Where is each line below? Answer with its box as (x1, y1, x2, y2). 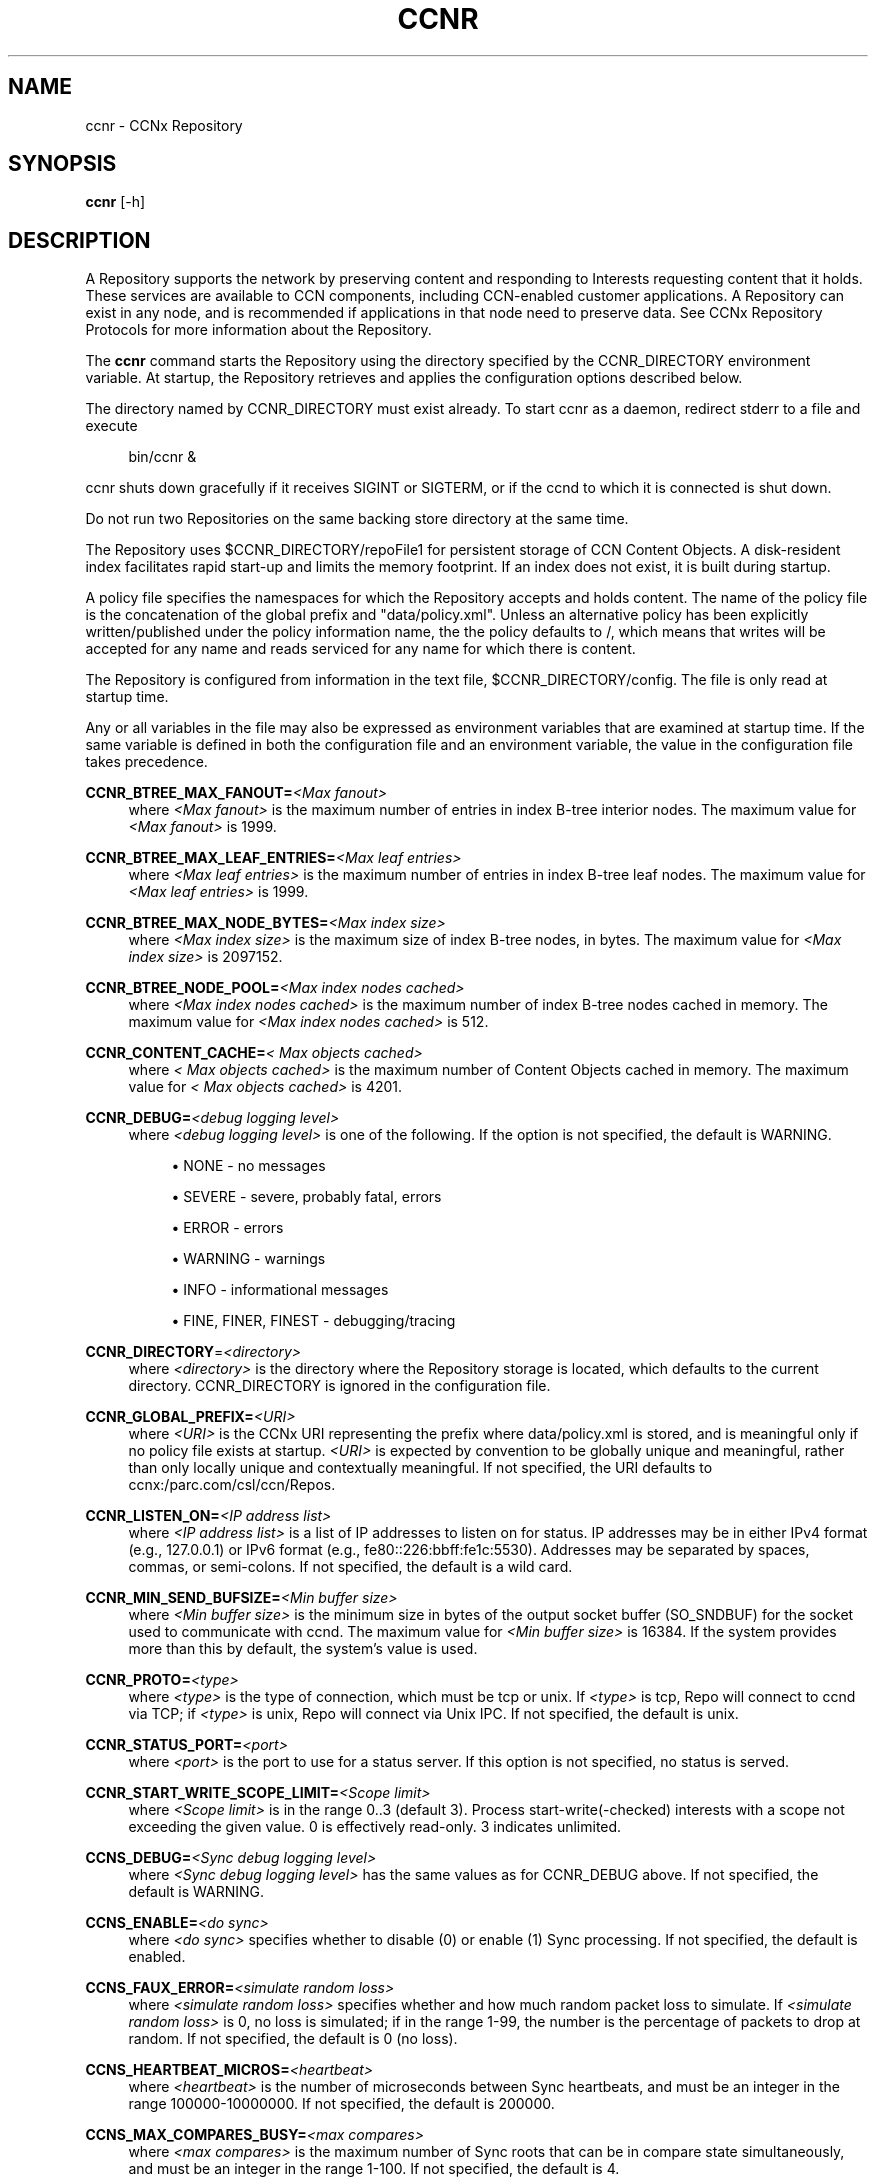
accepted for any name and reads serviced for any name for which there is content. (85, 640, 636, 658)
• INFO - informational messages (171, 1281, 389, 1299)
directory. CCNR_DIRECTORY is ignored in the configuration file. (128, 1377, 551, 1395)
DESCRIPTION (8, 227, 151, 253)
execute (85, 417, 138, 435)
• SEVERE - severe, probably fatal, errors (171, 1188, 442, 1206)
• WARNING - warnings (171, 1250, 326, 1268)
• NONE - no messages (171, 1157, 326, 1175)
